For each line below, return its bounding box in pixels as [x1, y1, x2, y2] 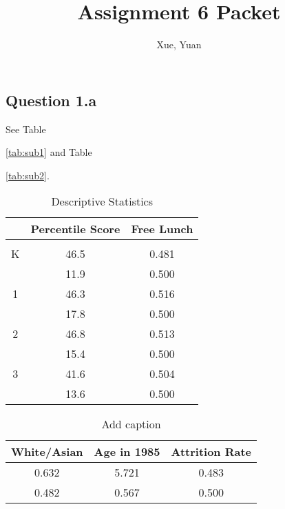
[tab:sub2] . [6, 168, 50, 182]
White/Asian [11, 443, 83, 460]
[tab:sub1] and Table [6, 145, 92, 159]
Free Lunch [131, 221, 193, 237]
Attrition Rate [171, 443, 252, 460]
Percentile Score [30, 221, 120, 237]
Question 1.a [6, 89, 97, 110]
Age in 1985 [94, 443, 160, 460]
